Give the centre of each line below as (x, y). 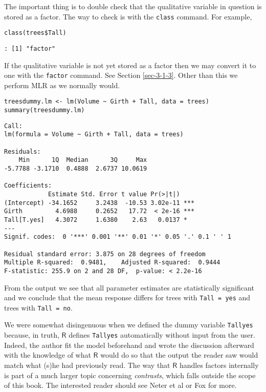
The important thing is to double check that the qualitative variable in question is (133, 6)
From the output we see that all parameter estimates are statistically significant (129, 287)
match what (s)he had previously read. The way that (87, 365)
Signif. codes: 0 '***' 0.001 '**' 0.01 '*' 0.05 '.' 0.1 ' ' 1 (118, 237)
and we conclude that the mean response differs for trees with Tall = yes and (127, 297)
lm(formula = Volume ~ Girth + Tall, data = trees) (94, 135)
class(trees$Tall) (35, 33)
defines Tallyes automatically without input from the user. (162, 335)
